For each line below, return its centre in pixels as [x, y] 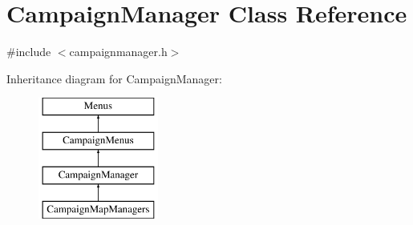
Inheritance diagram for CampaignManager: [114, 78]
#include [29, 52]
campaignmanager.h [118, 52]
